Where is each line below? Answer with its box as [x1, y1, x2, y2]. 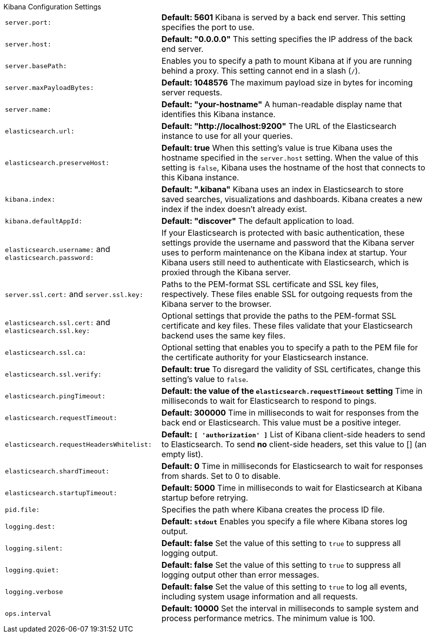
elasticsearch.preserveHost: [5, 159, 110, 167]
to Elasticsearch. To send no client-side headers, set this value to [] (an [161, 439, 427, 449]
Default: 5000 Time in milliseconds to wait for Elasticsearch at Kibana [161, 483, 423, 493]
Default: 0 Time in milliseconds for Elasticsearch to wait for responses [161, 461, 423, 471]
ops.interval [5, 609, 51, 617]
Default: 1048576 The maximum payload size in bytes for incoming [161, 78, 413, 87]
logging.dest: [5, 522, 55, 530]
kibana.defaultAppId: [5, 217, 83, 225]
